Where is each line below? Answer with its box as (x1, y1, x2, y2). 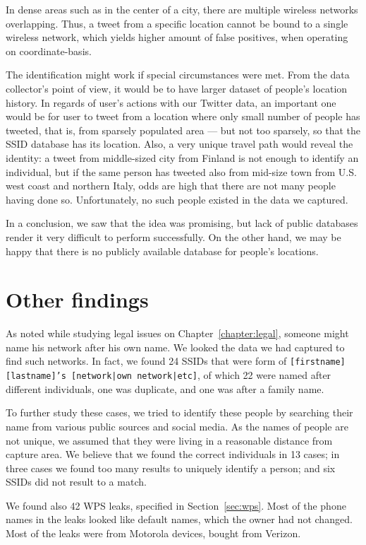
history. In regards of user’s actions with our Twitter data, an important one (6, 95, 336, 110)
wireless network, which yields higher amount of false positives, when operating (6, 30, 348, 45)
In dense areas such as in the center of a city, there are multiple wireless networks (6, 2, 358, 16)
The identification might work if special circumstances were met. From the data (6, 67, 350, 82)
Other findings (6, 285, 149, 314)
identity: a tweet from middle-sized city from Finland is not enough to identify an (6, 150, 359, 165)
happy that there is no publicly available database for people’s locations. (6, 243, 319, 258)
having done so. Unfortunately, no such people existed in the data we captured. (6, 192, 348, 206)
